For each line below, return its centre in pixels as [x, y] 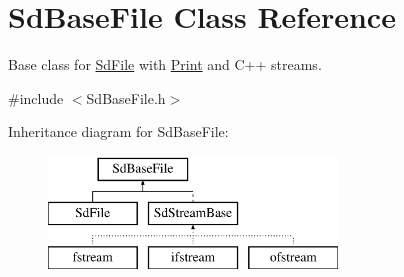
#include [36, 97]
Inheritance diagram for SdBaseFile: [118, 131]
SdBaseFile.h [126, 97]
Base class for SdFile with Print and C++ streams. [165, 64]
